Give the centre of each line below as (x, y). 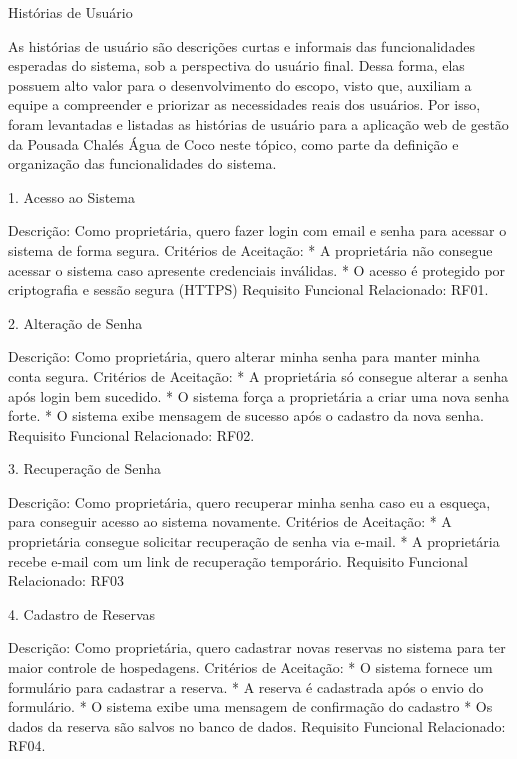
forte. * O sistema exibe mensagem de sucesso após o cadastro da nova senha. (246, 415)
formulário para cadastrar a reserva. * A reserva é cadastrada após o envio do (246, 686)
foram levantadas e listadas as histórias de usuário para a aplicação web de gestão (258, 123)
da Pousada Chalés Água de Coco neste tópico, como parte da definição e (233, 143)
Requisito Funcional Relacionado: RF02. (131, 434)
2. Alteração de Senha (75, 322)
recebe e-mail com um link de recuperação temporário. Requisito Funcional (238, 560)
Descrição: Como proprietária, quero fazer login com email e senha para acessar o (257, 230)
